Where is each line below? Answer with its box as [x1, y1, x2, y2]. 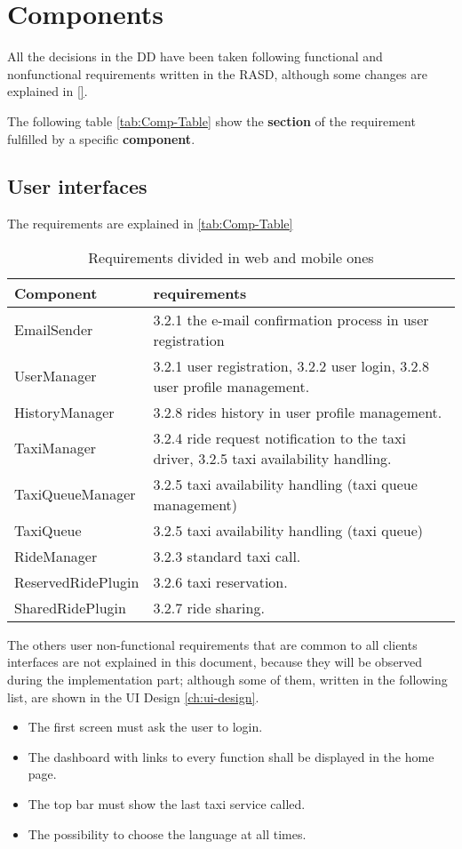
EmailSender [14, 319, 93, 340]
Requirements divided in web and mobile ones [88, 246, 374, 268]
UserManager [14, 365, 97, 387]
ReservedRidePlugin [14, 571, 139, 592]
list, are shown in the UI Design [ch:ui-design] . [7, 687, 259, 706]
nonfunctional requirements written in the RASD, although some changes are [7, 64, 427, 83]
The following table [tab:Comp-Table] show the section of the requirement [7, 111, 416, 130]
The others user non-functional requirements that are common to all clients [7, 635, 418, 653]
